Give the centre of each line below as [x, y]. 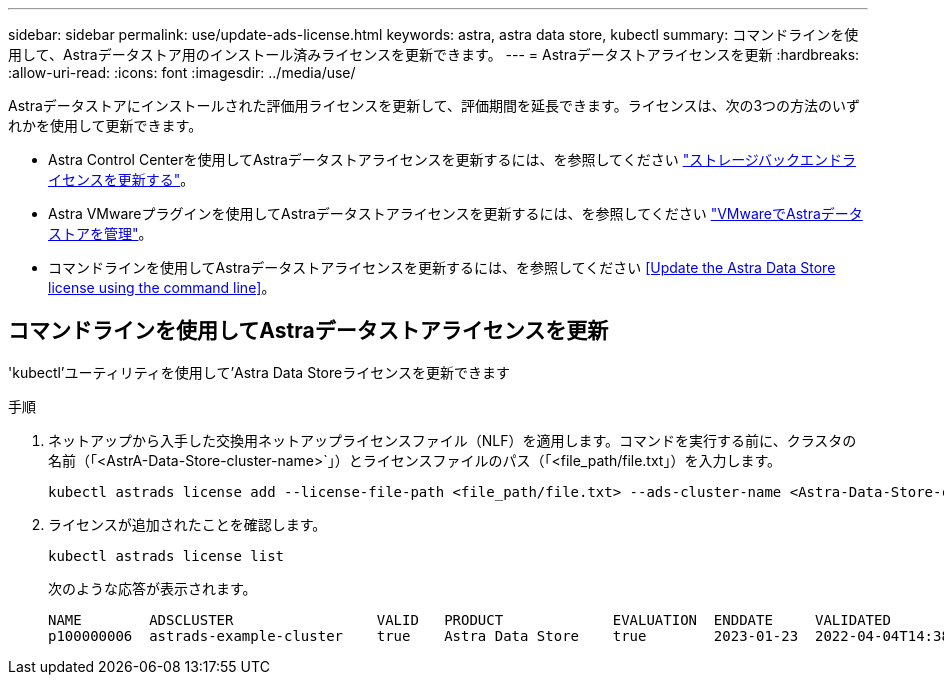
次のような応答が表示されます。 [152, 588]
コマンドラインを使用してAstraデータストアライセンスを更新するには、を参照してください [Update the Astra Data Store [442, 267]
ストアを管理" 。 [100, 233]
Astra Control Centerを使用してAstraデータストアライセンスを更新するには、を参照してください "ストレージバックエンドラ [452, 159]
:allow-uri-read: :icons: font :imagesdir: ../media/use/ [182, 72]
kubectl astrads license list [166, 555]
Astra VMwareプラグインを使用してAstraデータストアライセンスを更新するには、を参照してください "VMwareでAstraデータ [455, 213]
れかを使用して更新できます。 [105, 125]
